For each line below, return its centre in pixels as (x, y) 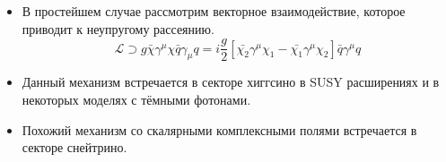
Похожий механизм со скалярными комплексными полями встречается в (219, 129)
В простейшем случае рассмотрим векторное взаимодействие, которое (214, 11)
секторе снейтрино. (74, 147)
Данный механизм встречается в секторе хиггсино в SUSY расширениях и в (231, 82)
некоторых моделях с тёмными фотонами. (136, 100)
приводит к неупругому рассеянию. (118, 28)
